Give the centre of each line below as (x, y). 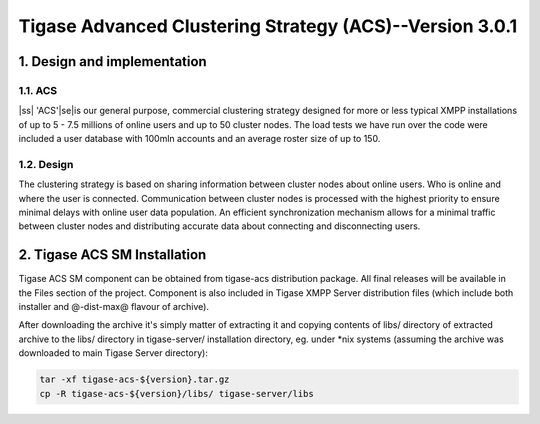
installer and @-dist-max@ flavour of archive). (114, 307)
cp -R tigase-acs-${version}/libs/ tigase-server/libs (176, 393)
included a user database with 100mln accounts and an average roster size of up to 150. (199, 139)
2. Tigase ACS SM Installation (112, 255)
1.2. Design (46, 164)
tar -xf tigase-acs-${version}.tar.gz (134, 379)
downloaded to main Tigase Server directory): (113, 353)
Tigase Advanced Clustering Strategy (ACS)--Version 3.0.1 (268, 26)
